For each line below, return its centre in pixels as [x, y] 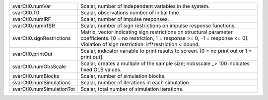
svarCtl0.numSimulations [41, 83]
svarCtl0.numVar [32, 6]
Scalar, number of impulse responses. [125, 19]
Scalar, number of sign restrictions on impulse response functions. [158, 26]
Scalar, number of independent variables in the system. [145, 6]
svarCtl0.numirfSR [33, 26]
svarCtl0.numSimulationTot [44, 89]
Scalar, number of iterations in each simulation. [135, 83]
